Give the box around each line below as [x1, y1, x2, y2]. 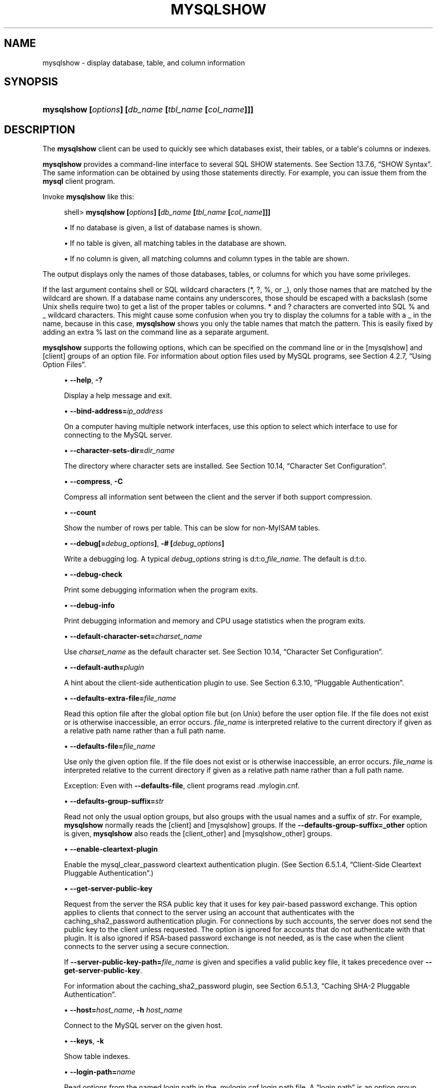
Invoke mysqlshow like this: [42, 192, 134, 201]
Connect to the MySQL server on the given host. [64, 1021, 223, 1030]
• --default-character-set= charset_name [64, 632, 203, 641]
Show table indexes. [64, 1052, 130, 1061]
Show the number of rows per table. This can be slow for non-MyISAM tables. [64, 524, 320, 533]
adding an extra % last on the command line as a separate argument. [42, 328, 269, 337]
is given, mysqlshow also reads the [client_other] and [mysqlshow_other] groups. [64, 829, 332, 838]
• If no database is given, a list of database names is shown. [64, 223, 262, 232]
